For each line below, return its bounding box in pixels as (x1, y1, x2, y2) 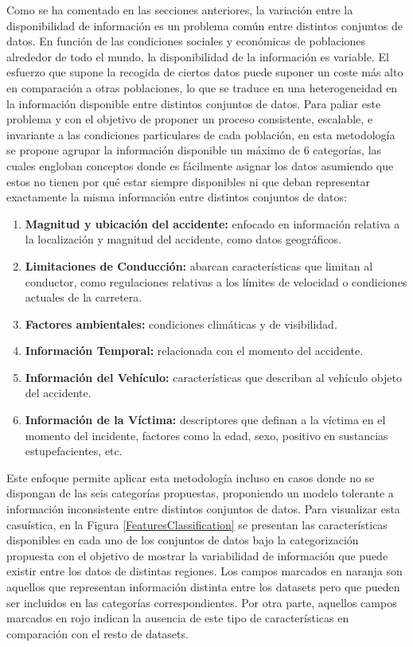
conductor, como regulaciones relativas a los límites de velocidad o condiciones (25, 273, 407, 290)
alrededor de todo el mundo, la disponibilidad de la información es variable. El (6, 48, 389, 64)
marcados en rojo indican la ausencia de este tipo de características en (6, 610, 349, 626)
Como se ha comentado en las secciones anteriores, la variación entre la (6, 2, 353, 18)
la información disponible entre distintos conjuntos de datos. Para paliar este (6, 95, 381, 111)
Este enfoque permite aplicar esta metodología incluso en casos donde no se (6, 469, 375, 485)
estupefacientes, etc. (25, 442, 123, 459)
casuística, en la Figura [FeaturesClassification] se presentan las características (6, 516, 388, 532)
